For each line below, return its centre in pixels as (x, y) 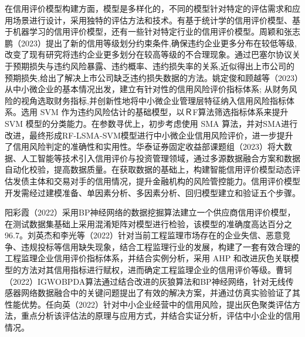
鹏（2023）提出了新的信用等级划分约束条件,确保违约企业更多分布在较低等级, (151, 43)
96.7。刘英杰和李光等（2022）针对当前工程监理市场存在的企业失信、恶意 (143, 235)
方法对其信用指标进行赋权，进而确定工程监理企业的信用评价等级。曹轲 (156, 270)
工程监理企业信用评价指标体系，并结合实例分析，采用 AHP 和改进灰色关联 (148, 258)
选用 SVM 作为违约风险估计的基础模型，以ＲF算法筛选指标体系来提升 (155, 112)
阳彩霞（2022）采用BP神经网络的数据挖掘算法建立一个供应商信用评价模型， (150, 212)
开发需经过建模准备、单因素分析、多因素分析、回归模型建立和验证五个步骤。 (152, 192)
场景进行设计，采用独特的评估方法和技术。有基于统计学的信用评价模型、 (152, 20)
